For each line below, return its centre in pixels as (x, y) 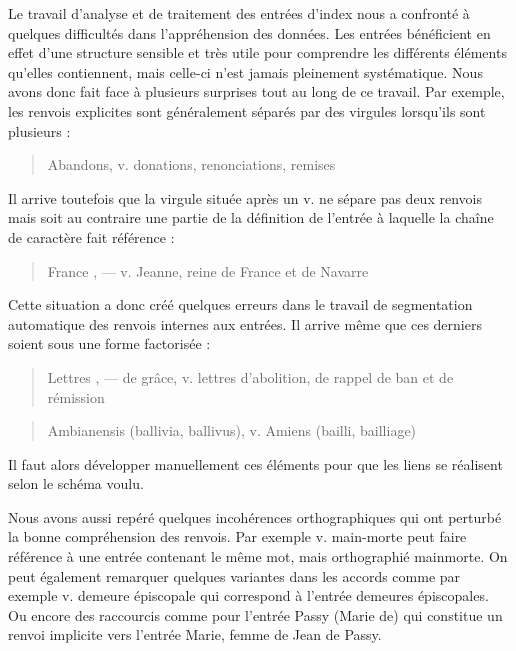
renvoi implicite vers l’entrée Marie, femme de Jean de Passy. (195, 634)
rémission (76, 396)
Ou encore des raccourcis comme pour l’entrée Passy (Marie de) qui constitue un (255, 614)
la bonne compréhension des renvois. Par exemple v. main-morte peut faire (237, 536)
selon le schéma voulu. (76, 483)
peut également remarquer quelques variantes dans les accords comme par (234, 575)
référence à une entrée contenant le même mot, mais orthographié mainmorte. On (258, 556)
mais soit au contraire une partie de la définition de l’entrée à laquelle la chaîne (251, 217)
